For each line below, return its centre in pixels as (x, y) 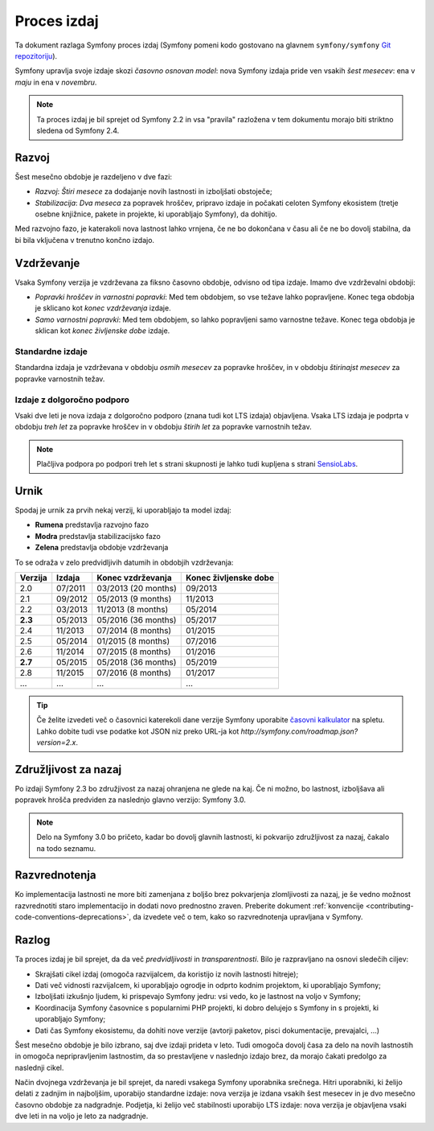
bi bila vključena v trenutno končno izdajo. (85, 240)
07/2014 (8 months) (134, 630)
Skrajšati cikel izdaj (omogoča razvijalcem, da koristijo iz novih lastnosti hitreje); (167, 974)
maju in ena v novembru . (56, 82)
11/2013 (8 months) (133, 609)
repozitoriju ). (36, 56)
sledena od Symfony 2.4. (78, 130)
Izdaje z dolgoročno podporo (72, 400)
